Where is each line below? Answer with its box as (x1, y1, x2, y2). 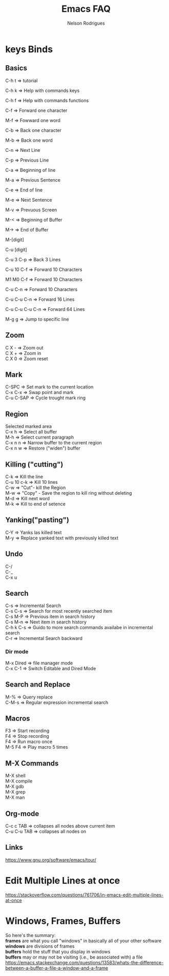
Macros (5, 714, 30, 723)
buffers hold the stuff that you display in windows (5, 948, 111, 954)
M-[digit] (5, 237, 24, 243)
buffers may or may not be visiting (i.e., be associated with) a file (5, 954, 143, 960)
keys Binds (5, 43, 53, 55)
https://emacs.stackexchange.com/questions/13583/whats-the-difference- (5, 959, 164, 965)
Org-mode (5, 809, 39, 818)
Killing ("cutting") (5, 460, 64, 469)
